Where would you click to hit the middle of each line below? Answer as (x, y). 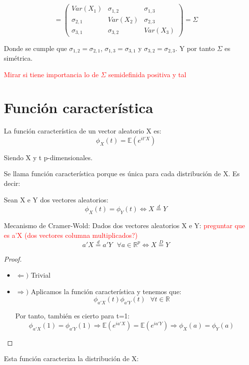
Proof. (13, 258)
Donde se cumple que (36, 48)
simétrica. (18, 58)
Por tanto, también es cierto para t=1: (72, 316)
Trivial (41, 275)
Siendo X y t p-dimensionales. (48, 157)
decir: (12, 183)
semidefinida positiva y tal (147, 74)
